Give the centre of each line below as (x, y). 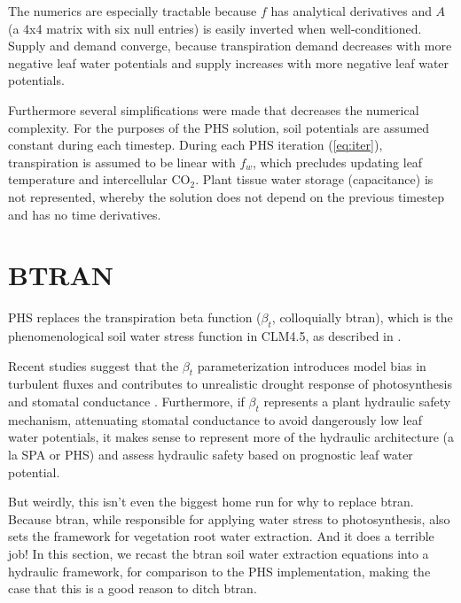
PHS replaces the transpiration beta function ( (135, 317)
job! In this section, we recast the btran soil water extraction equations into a (219, 553)
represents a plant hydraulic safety (357, 402)
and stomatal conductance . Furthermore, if (126, 402)
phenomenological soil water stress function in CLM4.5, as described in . (205, 336)
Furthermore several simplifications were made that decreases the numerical (214, 109)
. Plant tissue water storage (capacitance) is (314, 179)
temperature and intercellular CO (99, 179)
